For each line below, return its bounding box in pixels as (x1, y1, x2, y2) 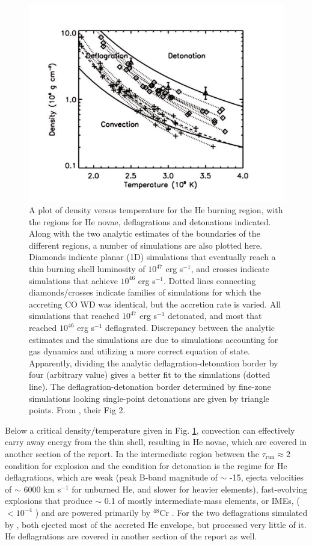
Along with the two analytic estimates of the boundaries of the (29, 227, 260, 240)
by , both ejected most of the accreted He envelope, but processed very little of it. (5, 518, 307, 530)
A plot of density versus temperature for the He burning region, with (29, 204, 283, 216)
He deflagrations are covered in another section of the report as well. (5, 530, 257, 542)
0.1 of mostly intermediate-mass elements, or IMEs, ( (104, 494, 300, 507)
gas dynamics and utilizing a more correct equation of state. (29, 345, 250, 357)
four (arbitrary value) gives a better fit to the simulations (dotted (29, 368, 271, 381)
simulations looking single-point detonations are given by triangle (29, 392, 269, 404)
